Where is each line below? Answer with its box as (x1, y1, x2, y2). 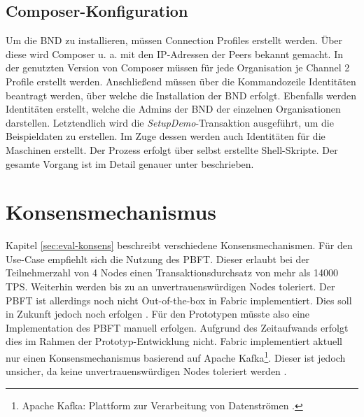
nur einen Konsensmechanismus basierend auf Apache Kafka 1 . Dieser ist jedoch (6, 348, 346, 365)
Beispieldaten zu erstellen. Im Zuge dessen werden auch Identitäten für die (6, 129, 325, 143)
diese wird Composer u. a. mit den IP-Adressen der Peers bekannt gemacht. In (6, 46, 343, 61)
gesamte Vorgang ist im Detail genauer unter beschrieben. (6, 156, 254, 171)
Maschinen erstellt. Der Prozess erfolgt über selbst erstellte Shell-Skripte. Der (6, 142, 338, 157)
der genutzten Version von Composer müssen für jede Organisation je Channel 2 (6, 60, 350, 75)
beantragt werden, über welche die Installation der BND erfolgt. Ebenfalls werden (6, 87, 357, 102)
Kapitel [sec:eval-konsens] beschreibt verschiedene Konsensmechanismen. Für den (6, 238, 353, 253)
